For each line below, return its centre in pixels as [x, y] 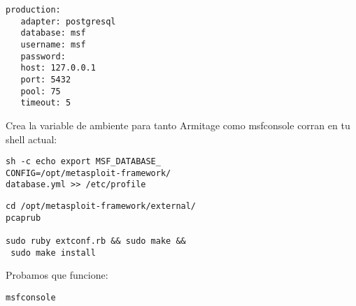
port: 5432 [46, 79]
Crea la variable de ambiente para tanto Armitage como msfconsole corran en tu [178, 125]
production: [33, 10]
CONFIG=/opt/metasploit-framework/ [88, 173]
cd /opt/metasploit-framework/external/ [101, 206]
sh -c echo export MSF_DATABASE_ [83, 162]
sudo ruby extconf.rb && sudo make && [96, 241]
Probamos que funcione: [57, 275]
